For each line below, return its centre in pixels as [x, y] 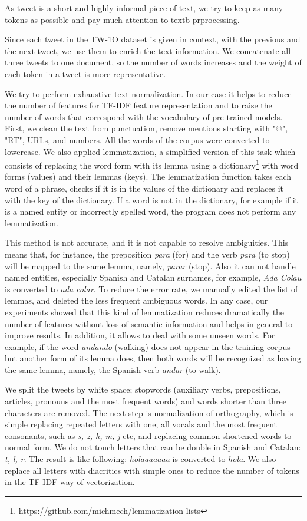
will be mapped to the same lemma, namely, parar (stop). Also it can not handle [150, 266]
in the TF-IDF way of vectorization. [70, 482]
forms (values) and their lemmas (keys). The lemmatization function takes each [148, 177]
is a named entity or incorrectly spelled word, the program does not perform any [151, 211]
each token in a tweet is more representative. [85, 73]
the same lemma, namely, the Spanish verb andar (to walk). [113, 369]
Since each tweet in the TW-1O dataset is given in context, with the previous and [153, 39]
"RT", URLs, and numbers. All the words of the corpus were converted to [137, 139]
